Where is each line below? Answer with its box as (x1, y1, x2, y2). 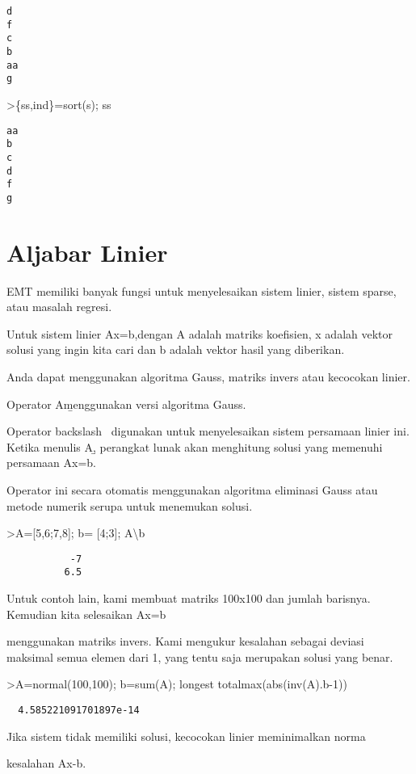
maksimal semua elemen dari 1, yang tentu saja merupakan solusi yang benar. (6, 648, 393, 665)
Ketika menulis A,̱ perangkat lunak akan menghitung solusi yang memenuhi (6, 438, 383, 455)
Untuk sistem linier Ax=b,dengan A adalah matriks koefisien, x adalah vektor (6, 325, 393, 342)
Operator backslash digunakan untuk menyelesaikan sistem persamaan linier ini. (6, 423, 410, 440)
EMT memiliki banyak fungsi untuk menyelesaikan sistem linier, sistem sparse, (6, 282, 397, 299)
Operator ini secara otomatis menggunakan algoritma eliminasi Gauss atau (6, 481, 378, 498)
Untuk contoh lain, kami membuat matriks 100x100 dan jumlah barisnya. (6, 590, 371, 607)
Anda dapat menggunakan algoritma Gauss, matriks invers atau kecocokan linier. (6, 368, 410, 385)
